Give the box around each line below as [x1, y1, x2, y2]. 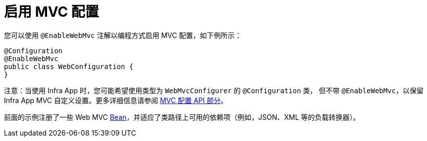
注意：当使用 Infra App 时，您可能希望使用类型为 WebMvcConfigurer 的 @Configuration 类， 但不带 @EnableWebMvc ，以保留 [4, 86, 424, 95]
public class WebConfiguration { [4, 62, 134, 70]
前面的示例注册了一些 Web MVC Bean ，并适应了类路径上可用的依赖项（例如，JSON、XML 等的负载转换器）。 [4, 112, 360, 121]
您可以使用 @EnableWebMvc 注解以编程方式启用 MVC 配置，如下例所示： [4, 31, 242, 39]
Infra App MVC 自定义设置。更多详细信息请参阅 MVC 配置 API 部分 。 [4, 96, 228, 105]
